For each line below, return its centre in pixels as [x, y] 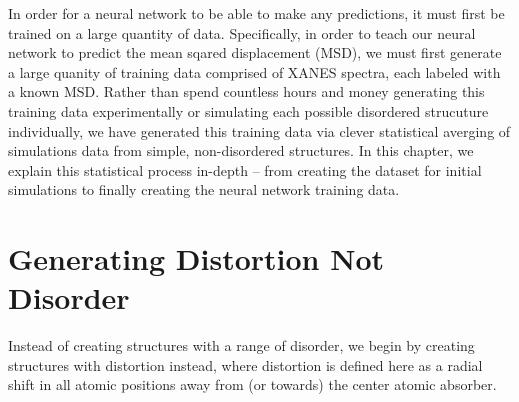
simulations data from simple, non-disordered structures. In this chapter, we [241, 150]
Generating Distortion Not [196, 258]
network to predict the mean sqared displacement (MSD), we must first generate [255, 52]
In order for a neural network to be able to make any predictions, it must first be [256, 13]
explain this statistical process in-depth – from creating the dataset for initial [245, 169]
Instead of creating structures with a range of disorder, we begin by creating [241, 345]
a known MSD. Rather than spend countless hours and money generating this [246, 91]
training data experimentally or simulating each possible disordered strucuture [248, 110]
